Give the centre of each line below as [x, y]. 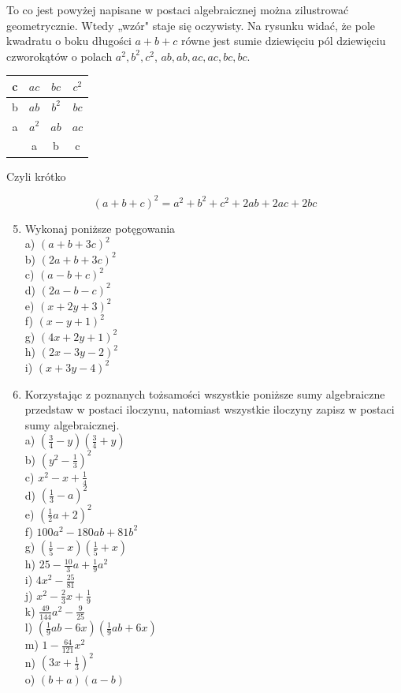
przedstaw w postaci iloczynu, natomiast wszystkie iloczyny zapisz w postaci [210, 409]
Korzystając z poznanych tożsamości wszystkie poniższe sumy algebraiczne [205, 393]
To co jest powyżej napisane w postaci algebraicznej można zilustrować [178, 9]
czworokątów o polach [59, 56]
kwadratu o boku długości [69, 41]
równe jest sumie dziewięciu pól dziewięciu [283, 41]
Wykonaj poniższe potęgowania [100, 228]
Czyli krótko [36, 176]
